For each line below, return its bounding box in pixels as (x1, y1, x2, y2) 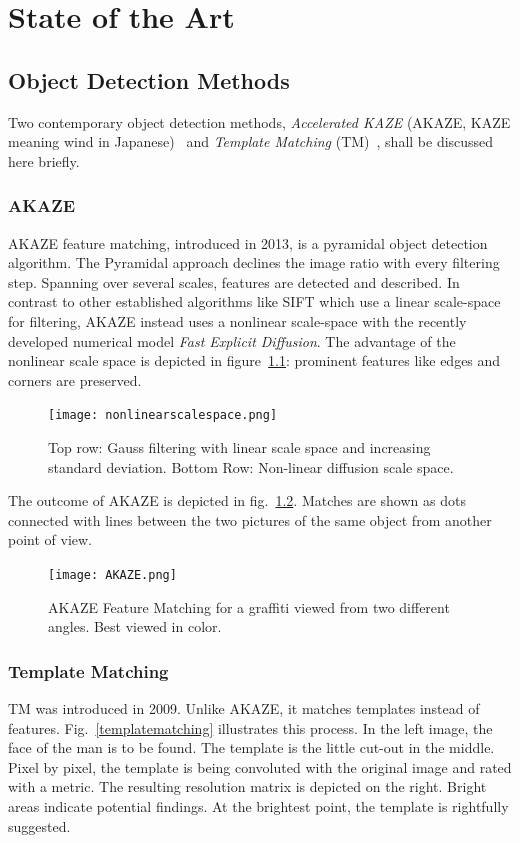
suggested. (8, 815, 71, 836)
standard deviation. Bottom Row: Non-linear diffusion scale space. (48, 456, 454, 477)
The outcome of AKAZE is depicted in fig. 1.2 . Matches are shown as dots (8, 490, 466, 511)
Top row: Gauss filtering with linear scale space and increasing (48, 436, 431, 457)
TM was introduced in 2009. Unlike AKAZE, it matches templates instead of (8, 698, 480, 719)
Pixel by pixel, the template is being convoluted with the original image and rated (8, 756, 512, 777)
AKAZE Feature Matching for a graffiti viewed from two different (48, 596, 450, 617)
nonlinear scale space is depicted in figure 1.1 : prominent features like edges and (8, 350, 501, 371)
